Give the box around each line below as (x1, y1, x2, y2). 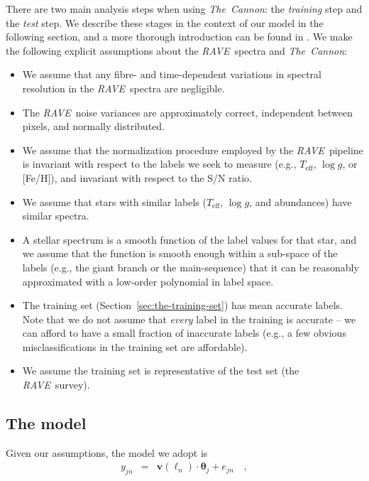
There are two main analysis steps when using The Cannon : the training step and (6, 1, 363, 16)
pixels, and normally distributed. (22, 119, 165, 134)
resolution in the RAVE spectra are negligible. (22, 80, 225, 95)
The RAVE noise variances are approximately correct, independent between (22, 104, 353, 119)
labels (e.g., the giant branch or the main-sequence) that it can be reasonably (22, 259, 359, 274)
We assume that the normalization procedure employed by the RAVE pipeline (22, 142, 363, 157)
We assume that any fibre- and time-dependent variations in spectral (22, 67, 321, 82)
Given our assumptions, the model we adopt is (6, 445, 208, 460)
